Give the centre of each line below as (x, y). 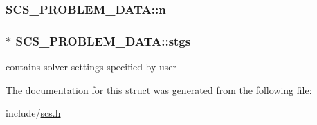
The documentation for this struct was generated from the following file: (159, 89)
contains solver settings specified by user (91, 67)
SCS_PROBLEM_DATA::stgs (103, 40)
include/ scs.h (33, 113)
